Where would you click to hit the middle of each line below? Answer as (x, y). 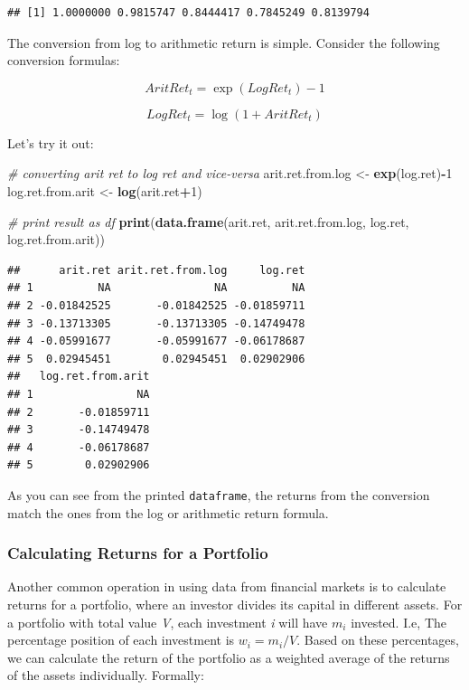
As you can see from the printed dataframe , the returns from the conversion (219, 494)
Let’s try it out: (51, 142)
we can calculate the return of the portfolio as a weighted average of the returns (229, 657)
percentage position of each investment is (121, 640)
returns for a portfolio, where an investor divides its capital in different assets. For (235, 604)
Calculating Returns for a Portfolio (138, 553)
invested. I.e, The (399, 622)
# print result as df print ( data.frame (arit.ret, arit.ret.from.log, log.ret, (208, 221)
